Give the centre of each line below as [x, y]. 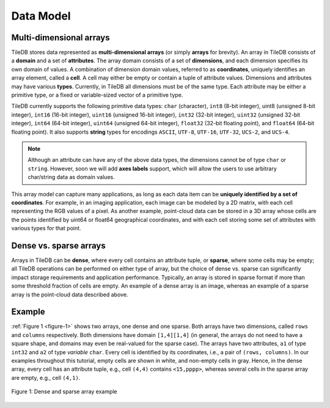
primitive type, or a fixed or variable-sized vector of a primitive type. [97, 95]
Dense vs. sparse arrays [59, 245]
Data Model [41, 16]
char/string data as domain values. [71, 177]
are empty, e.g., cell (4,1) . [46, 377]
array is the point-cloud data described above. [70, 294]
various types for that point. [46, 228]
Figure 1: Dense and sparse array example [64, 392]
